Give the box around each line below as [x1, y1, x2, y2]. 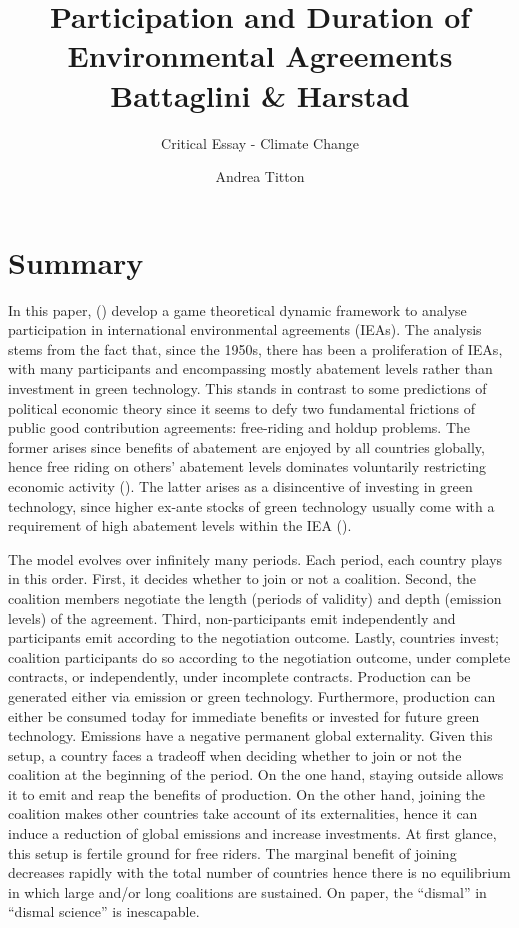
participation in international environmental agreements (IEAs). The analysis [8, 319, 482, 340]
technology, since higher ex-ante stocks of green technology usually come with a [8, 495, 495, 516]
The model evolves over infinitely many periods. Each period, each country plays [8, 548, 503, 569]
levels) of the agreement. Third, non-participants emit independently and [8, 607, 456, 628]
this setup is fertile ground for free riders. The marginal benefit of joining [8, 842, 457, 863]
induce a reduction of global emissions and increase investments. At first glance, [8, 823, 497, 844]
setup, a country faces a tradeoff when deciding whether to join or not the [8, 744, 462, 765]
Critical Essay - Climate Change [161, 132, 359, 153]
